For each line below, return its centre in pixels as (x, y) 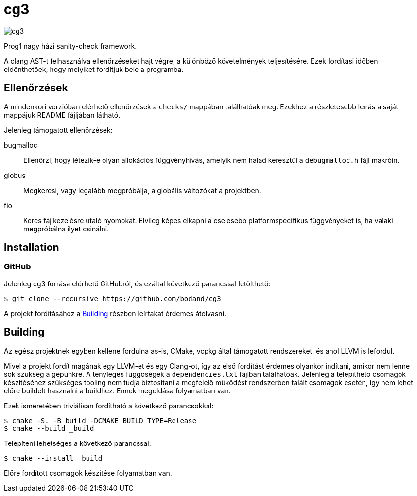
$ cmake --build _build (49, 428)
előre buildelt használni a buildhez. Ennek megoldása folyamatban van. (117, 390)
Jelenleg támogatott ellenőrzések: (58, 130)
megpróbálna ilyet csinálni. (66, 229)
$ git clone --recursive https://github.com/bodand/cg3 (113, 298)
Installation (32, 248)
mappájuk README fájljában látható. (62, 115)
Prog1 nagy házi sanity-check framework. (70, 46)
